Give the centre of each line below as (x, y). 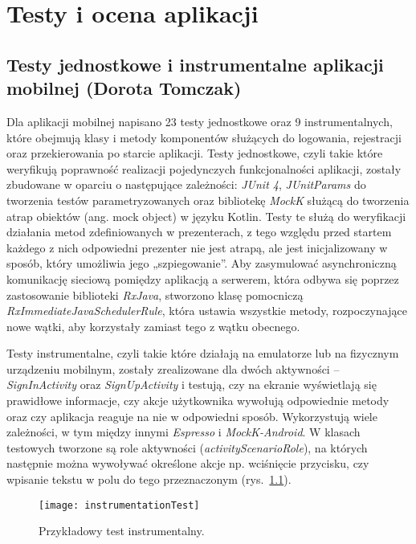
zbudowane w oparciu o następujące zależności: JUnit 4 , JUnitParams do (186, 184)
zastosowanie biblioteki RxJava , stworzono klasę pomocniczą (155, 294)
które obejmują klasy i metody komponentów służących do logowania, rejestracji (204, 137)
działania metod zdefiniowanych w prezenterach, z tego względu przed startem (199, 232)
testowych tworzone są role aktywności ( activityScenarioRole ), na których (187, 447)
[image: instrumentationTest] (119, 505)
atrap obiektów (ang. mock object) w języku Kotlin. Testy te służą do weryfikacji (206, 216)
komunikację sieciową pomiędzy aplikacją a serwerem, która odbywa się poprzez (203, 278)
